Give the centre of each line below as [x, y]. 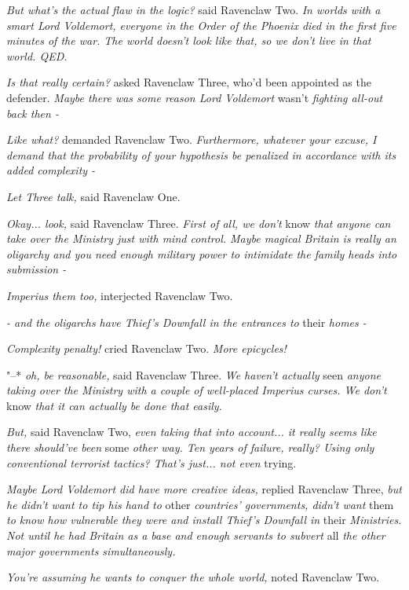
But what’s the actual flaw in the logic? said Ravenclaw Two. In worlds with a [194, 9]
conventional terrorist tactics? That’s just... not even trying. [152, 462]
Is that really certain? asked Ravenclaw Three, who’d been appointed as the [189, 82]
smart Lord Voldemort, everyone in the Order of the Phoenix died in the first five [201, 25]
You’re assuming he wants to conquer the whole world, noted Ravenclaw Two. [193, 577]
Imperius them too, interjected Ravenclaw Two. [120, 295]
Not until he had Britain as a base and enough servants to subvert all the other [196, 535]
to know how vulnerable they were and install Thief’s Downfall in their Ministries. [204, 520]
